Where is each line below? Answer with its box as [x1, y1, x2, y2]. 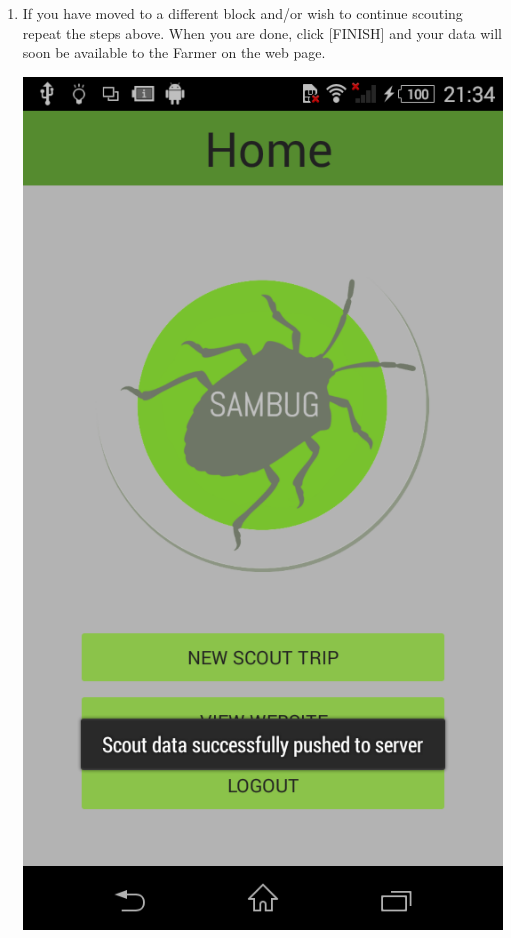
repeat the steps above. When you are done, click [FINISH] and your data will [22, 22, 502, 43]
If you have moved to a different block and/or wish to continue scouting [22, 3, 463, 23]
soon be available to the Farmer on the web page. [22, 42, 326, 63]
